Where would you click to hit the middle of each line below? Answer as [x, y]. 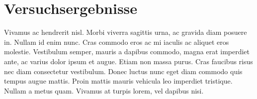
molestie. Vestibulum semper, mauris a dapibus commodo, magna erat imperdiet [127, 51]
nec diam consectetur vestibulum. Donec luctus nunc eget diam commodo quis [123, 71]
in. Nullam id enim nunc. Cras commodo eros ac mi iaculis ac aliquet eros [117, 42]
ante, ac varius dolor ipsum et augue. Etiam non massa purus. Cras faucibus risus [128, 61]
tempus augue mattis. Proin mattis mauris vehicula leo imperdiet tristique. [118, 81]
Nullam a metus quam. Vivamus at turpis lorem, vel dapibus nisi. [104, 90]
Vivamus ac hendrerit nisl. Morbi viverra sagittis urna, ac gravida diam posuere [126, 32]
